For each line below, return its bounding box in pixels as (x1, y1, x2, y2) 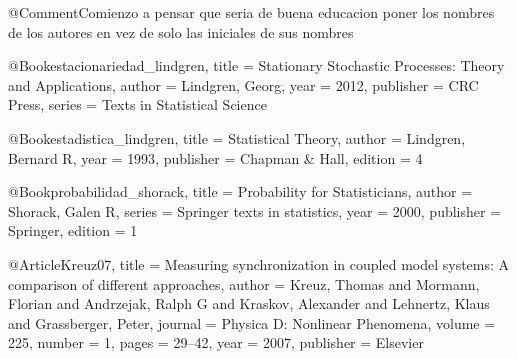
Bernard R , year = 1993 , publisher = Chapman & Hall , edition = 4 (8, 147, 423, 168)
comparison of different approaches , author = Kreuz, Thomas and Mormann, (8, 273, 480, 294)
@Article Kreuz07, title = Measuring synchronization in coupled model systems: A (8, 253, 510, 274)
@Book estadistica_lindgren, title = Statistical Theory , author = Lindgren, (8, 127, 466, 148)
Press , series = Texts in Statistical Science (8, 94, 267, 115)
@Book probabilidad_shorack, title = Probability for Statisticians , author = (8, 181, 473, 202)
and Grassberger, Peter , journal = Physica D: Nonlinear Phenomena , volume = (8, 312, 496, 333)
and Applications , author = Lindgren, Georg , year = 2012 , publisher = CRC (8, 74, 479, 95)
